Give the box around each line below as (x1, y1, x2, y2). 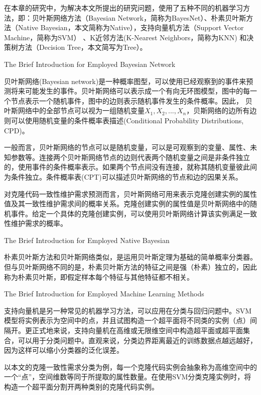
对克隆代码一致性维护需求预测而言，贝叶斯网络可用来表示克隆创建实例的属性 (4, 188, 257, 199)
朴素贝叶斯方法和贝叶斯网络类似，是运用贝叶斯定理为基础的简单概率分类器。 (4, 252, 257, 262)
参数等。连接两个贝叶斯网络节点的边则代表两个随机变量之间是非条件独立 (11, 151, 250, 162)
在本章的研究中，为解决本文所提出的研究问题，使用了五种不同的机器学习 (4, 3, 243, 13)
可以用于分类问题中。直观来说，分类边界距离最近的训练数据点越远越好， (18, 335, 257, 345)
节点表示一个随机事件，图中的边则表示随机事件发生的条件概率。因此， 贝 (11, 95, 252, 106)
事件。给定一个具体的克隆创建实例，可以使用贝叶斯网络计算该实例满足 (11, 208, 243, 218)
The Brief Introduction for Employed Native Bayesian (4, 234, 170, 245)
